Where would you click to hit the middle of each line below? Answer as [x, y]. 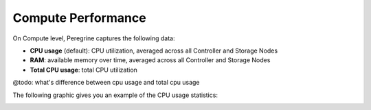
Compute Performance [80, 18]
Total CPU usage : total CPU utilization [83, 70]
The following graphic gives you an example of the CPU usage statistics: [115, 95]
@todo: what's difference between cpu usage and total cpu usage [106, 83]
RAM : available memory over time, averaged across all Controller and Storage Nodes [150, 60]
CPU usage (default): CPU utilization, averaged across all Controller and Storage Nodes [154, 51]
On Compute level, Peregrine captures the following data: [94, 38]
